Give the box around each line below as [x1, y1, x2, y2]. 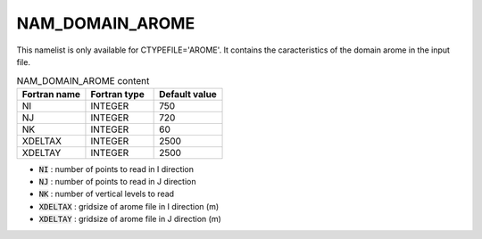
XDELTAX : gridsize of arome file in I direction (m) [38, 201, 220, 211]
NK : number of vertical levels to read [38, 188, 174, 200]
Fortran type [90, 87, 145, 100]
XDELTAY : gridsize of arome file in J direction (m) [38, 214, 222, 225]
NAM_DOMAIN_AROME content [16, 74, 150, 87]
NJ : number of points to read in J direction [38, 177, 196, 187]
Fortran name [21, 87, 80, 100]
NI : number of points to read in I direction [38, 163, 195, 174]
